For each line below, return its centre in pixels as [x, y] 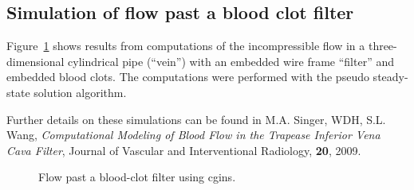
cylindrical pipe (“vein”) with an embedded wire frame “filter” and [231, 61]
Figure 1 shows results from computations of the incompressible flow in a [186, 46]
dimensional [35, 61]
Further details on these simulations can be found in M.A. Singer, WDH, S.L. [196, 119]
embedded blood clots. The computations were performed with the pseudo [188, 77]
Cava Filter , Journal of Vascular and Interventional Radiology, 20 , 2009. [184, 150]
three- [382, 46]
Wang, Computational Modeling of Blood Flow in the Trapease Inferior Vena [193, 135]
